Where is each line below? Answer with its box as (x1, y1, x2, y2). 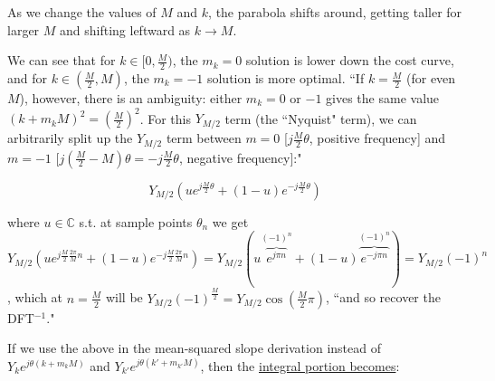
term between (166, 129, 242, 148)
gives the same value (326, 89, 440, 108)
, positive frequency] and (309, 129, 446, 148)
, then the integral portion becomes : (200, 356, 400, 375)
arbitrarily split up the (7, 129, 133, 148)
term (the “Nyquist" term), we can (224, 109, 417, 128)
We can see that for (7, 51, 116, 70)
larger (7, 20, 40, 39)
